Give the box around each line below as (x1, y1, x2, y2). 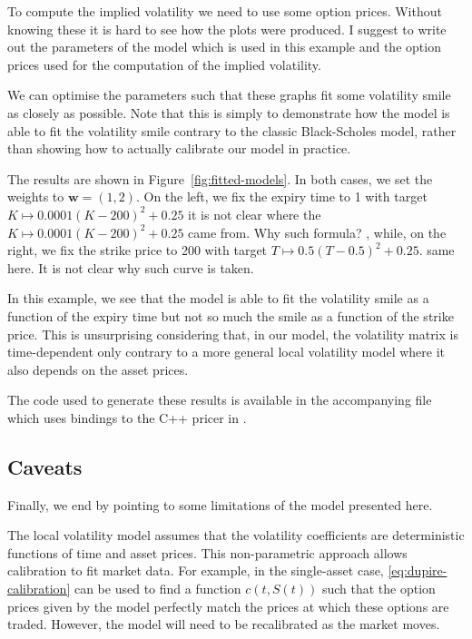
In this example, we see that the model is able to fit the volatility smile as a (7, 289, 429, 308)
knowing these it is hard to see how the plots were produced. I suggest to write (7, 19, 447, 38)
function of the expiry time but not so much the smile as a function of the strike (7, 306, 454, 325)
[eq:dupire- (388, 561, 447, 580)
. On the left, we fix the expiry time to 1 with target (135, 187, 428, 206)
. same (418, 241, 455, 260)
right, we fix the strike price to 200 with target (7, 241, 268, 260)
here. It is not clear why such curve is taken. (7, 258, 254, 277)
